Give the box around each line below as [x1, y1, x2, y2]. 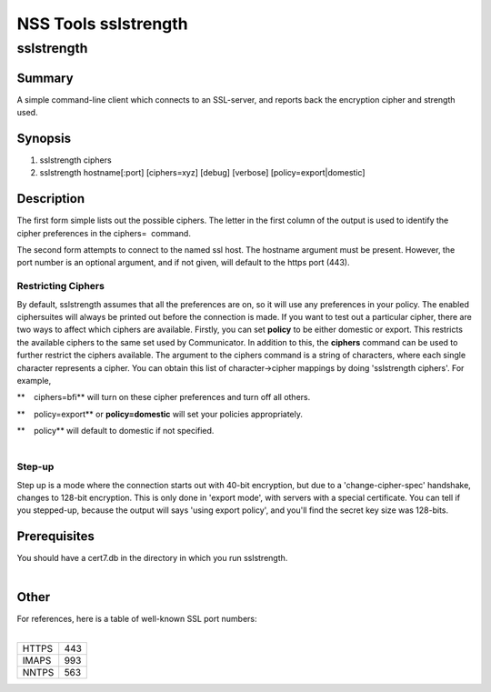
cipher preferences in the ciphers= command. [16, 227, 191, 238]
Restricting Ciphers [16, 280, 105, 293]
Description [16, 191, 85, 206]
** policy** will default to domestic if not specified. [16, 426, 215, 436]
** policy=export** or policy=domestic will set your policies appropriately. [16, 408, 304, 419]
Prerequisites [16, 528, 95, 545]
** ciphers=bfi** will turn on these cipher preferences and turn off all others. [16, 392, 311, 403]
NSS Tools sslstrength [16, 14, 188, 34]
